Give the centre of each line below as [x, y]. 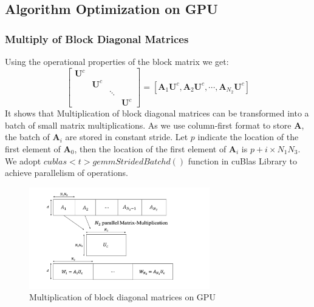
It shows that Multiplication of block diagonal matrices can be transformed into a [157, 113]
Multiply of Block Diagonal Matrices [97, 39]
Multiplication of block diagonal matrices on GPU [122, 297]
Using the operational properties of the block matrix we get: [117, 61]
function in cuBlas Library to [242, 160]
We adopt [23, 160]
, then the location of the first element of [150, 149]
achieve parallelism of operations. [67, 173]
